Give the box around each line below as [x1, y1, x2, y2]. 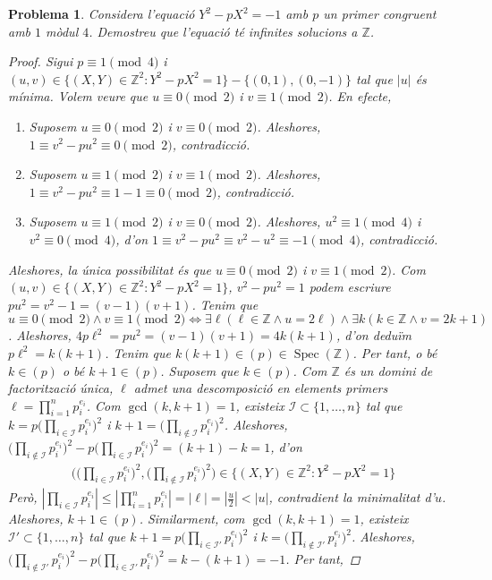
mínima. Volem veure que [8, 87, 148, 106]
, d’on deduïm [335, 326, 412, 345]
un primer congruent [323, 4, 437, 22]
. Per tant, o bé [352, 343, 437, 362]
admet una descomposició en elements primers [133, 379, 388, 397]
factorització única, [8, 379, 114, 397]
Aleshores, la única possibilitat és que [8, 260, 211, 278]
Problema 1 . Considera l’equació [8, 4, 195, 22]
